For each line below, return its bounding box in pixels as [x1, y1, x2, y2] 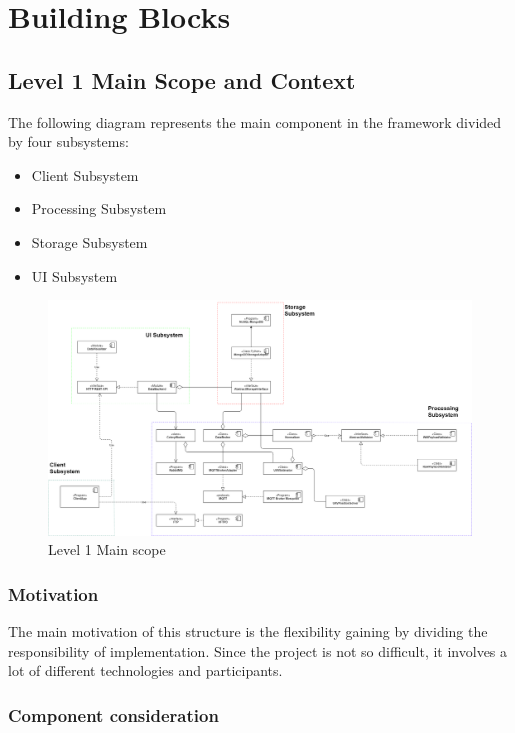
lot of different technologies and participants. [8, 660, 283, 681]
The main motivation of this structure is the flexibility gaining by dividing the [8, 621, 488, 642]
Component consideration [8, 702, 219, 727]
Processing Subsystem [31, 198, 167, 219]
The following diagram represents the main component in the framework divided [8, 111, 502, 132]
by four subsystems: [8, 131, 129, 152]
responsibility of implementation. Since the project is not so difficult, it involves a [8, 640, 508, 661]
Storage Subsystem [31, 231, 148, 252]
